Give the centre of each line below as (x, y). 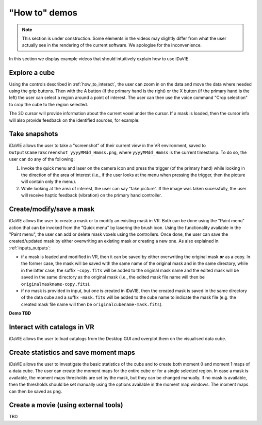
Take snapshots (33, 134)
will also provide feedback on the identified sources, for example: (74, 120)
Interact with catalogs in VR (52, 327)
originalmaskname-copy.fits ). (56, 284)
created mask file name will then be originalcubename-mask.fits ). (92, 304)
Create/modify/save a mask (52, 209)
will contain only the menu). (49, 181)
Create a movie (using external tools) (66, 405)
